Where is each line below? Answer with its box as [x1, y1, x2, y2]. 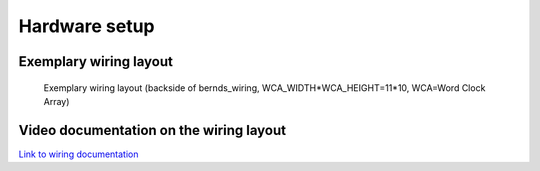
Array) [43, 95, 70, 107]
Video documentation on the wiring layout [18, 121, 287, 139]
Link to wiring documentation [18, 148, 139, 160]
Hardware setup [18, 15, 155, 37]
